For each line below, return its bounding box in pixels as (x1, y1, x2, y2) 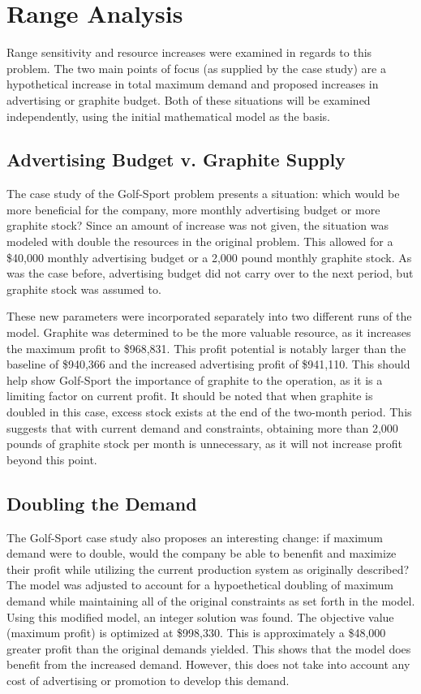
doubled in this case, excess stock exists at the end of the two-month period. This (6, 403, 412, 420)
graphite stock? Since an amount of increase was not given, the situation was (6, 217, 389, 234)
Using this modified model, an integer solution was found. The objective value (6, 608, 394, 625)
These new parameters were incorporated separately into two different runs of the (6, 308, 412, 325)
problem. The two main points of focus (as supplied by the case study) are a (6, 59, 386, 76)
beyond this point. (6, 450, 97, 468)
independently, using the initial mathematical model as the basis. (6, 107, 330, 124)
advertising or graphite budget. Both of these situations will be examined (6, 91, 371, 108)
